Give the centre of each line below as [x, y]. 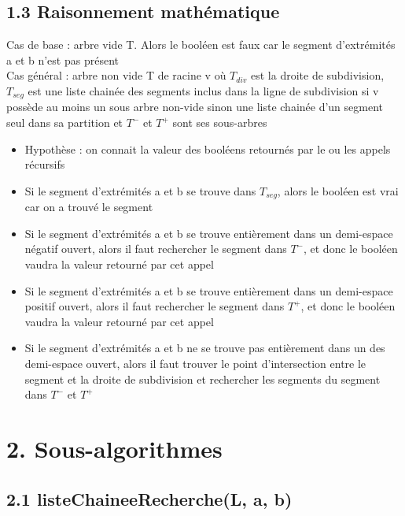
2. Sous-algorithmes [114, 448]
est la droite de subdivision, [318, 75]
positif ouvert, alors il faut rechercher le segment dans [155, 306]
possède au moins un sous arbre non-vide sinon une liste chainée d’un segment [195, 107]
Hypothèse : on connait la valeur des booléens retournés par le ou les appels [208, 148]
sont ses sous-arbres [220, 123]
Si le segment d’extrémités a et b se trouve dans [140, 190]
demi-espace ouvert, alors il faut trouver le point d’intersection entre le [195, 364]
